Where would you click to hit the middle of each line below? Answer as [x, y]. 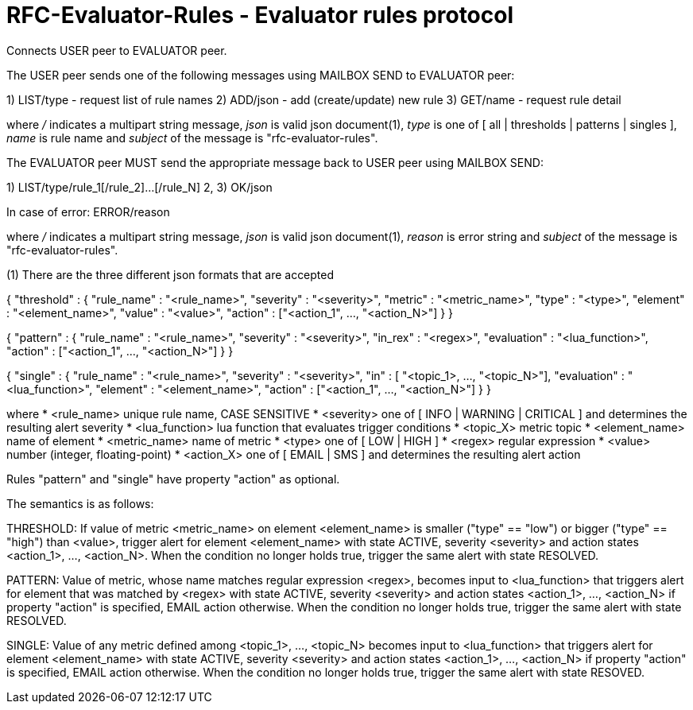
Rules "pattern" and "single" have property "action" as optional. [173, 479]
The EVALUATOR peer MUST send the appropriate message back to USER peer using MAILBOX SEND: [275, 162]
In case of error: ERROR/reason [88, 211]
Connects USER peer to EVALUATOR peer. [117, 50]
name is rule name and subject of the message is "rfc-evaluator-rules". [192, 138]
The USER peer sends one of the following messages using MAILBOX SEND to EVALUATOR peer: [261, 75]
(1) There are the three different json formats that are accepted [170, 274]
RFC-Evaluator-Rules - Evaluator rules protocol [260, 15]
